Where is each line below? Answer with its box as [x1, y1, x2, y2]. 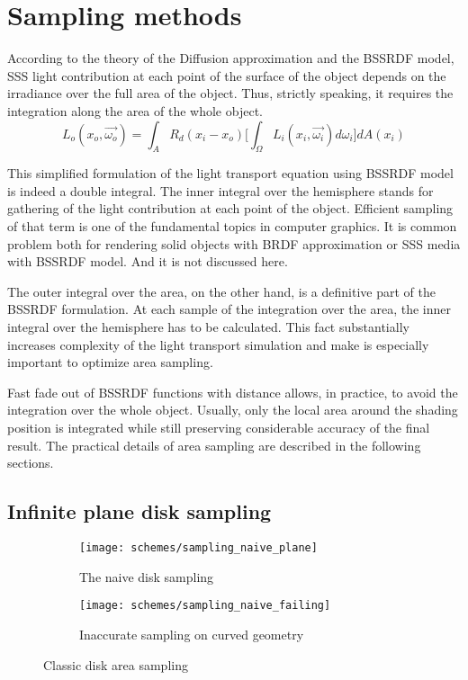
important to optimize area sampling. [7, 353, 213, 371]
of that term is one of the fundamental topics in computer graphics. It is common [7, 217, 457, 236]
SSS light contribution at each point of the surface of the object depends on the [7, 66, 446, 85]
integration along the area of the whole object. [7, 101, 263, 120]
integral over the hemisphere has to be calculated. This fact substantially [7, 318, 409, 336]
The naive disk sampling [79, 567, 214, 586]
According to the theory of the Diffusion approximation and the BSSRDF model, [7, 49, 454, 67]
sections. [7, 453, 54, 472]
